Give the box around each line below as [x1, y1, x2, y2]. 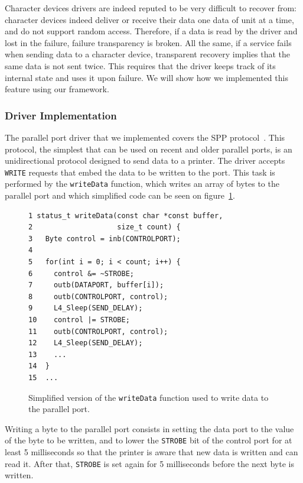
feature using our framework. [5, 83, 109, 95]
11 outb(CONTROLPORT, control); [28, 327, 168, 336]
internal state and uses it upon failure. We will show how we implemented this [5, 71, 288, 83]
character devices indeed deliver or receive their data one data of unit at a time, [5, 13, 294, 25]
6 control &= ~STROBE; [28, 269, 134, 278]
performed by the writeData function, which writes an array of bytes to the [5, 177, 279, 190]
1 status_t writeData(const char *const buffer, [28, 211, 223, 220]
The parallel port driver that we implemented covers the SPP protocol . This [5, 131, 285, 143]
